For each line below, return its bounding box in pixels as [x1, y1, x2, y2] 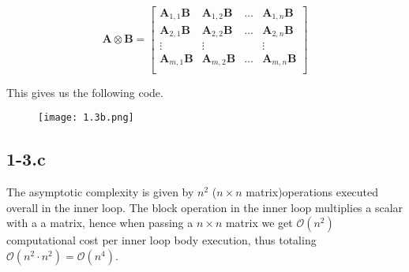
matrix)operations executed [246, 183, 379, 199]
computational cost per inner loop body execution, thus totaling [6, 232, 317, 248]
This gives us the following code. [6, 84, 163, 100]
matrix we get [225, 214, 293, 231]
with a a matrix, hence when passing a [6, 214, 193, 231]
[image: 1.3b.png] [38, 112, 134, 124]
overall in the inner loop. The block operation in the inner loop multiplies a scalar [6, 199, 403, 215]
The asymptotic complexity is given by [6, 183, 194, 199]
